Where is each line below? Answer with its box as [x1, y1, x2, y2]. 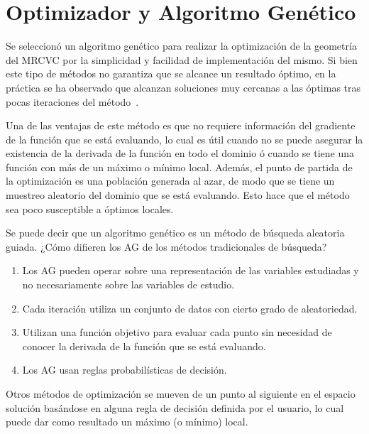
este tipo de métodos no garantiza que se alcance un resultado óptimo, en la [6, 66, 336, 81]
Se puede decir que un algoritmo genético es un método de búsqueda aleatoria [6, 225, 345, 240]
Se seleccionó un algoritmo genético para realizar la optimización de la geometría [6, 38, 357, 53]
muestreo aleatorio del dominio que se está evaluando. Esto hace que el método [6, 188, 350, 202]
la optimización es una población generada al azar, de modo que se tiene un [6, 173, 335, 188]
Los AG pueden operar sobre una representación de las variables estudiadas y [22, 263, 359, 278]
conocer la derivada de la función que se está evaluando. [22, 338, 266, 353]
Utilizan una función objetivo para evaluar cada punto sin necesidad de [22, 325, 332, 340]
